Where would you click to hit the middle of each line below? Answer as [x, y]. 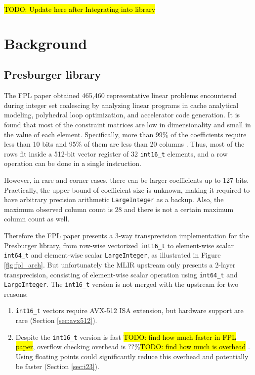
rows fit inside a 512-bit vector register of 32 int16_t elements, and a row [116, 153]
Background [46, 43]
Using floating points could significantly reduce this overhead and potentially [132, 356]
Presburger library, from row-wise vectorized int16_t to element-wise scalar [119, 245]
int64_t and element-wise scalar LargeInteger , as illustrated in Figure [112, 255]
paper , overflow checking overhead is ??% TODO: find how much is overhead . [133, 347]
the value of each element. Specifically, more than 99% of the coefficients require [125, 134]
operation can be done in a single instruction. [73, 163]
